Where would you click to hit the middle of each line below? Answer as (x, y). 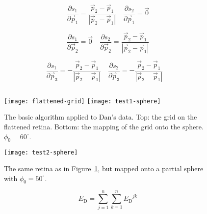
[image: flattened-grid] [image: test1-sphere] (82, 101)
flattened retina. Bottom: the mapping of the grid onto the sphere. (104, 126)
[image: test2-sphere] (41, 153)
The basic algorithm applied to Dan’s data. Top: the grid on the (101, 117)
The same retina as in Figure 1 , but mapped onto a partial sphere (104, 168)
